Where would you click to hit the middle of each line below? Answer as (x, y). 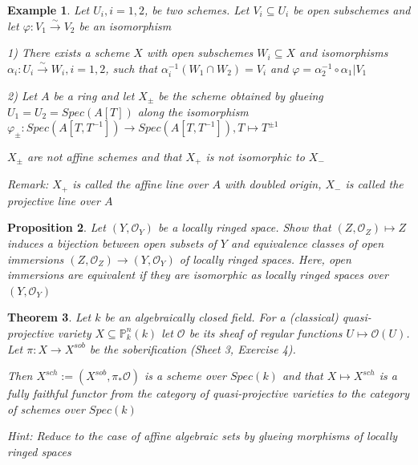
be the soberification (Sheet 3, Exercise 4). (193, 348)
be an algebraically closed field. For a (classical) (221, 317)
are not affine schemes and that (105, 156)
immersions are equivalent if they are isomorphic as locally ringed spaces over (198, 275)
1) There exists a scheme (69, 53)
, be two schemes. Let (197, 10)
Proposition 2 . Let (57, 227)
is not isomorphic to (255, 156)
